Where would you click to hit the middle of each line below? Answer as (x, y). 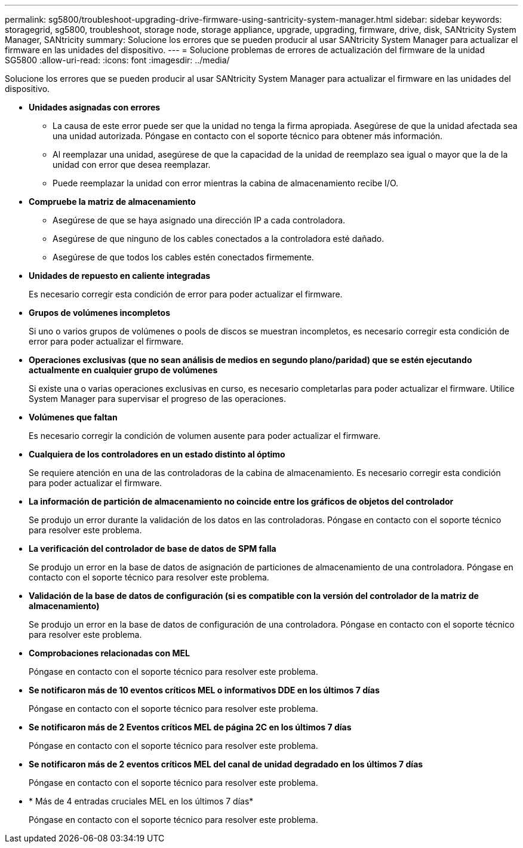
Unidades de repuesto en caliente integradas (120, 276)
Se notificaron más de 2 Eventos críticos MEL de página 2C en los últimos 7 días (190, 727)
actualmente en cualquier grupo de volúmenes (123, 370)
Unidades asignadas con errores (95, 107)
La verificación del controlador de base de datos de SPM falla (153, 549)
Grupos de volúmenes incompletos (100, 313)
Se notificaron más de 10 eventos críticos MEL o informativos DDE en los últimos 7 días (204, 690)
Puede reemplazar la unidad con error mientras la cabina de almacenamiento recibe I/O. (226, 183)
